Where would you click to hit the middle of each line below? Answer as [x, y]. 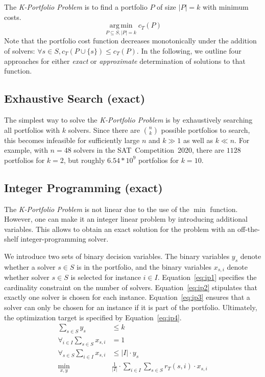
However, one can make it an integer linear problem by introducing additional [126, 219]
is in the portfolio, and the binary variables [144, 266]
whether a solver [30, 266]
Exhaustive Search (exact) [75, 98]
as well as [198, 140]
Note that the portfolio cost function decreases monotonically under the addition [130, 41]
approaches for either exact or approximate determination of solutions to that [125, 61]
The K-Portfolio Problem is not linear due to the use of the [97, 209]
